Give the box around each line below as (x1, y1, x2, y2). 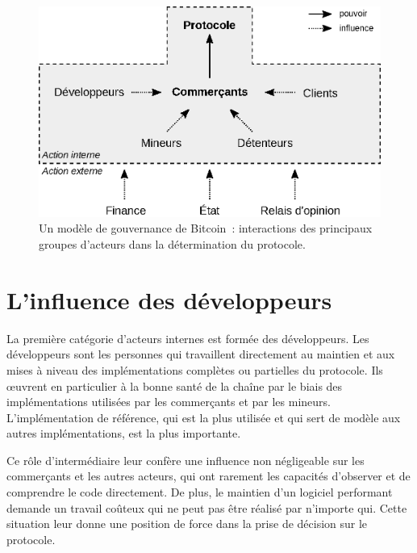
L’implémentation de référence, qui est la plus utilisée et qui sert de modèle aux (6, 408, 401, 425)
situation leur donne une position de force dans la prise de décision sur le (6, 515, 368, 532)
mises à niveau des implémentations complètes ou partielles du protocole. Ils (6, 361, 383, 378)
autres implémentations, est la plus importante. (6, 425, 241, 442)
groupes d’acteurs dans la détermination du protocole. (39, 236, 306, 252)
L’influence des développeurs (6, 283, 332, 316)
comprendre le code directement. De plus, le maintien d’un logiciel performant (6, 484, 393, 501)
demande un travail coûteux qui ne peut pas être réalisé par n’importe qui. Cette (6, 499, 407, 516)
